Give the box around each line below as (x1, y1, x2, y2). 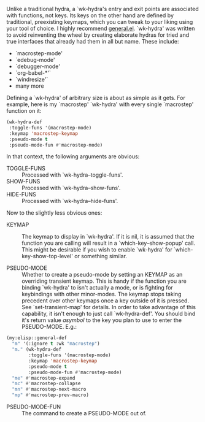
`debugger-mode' (15, 63, 60, 70)
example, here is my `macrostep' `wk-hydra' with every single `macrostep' (6, 101, 194, 108)
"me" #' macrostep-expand (12, 375, 75, 381)
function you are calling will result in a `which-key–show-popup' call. (21, 239, 195, 247)
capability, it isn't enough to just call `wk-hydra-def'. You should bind (21, 310, 196, 318)
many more (15, 82, 44, 90)
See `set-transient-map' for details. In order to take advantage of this (21, 304, 196, 311)
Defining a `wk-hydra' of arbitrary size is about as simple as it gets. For (6, 94, 185, 101)
